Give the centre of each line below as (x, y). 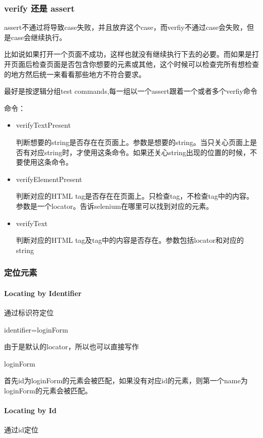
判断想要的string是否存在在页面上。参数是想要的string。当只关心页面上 (133, 142)
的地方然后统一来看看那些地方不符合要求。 (75, 74)
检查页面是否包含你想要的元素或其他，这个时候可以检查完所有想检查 (145, 64)
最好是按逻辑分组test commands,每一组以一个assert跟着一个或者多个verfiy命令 (131, 91)
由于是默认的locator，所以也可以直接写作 (72, 346)
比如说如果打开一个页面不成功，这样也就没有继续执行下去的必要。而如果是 (128, 54)
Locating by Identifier (43, 293)
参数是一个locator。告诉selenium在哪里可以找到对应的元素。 (115, 206)
